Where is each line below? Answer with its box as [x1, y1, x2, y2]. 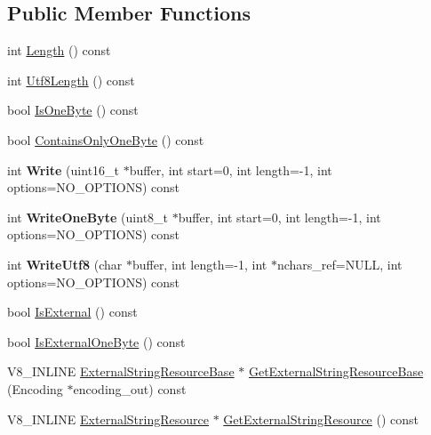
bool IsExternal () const [7, 302, 138, 321]
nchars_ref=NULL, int [276, 254, 403, 273]
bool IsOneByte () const [7, 101, 139, 119]
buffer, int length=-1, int [132, 254, 267, 273]
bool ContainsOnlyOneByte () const [7, 130, 204, 149]
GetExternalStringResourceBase [248, 362, 424, 381]
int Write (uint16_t [7, 160, 120, 179]
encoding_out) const [73, 379, 187, 398]
